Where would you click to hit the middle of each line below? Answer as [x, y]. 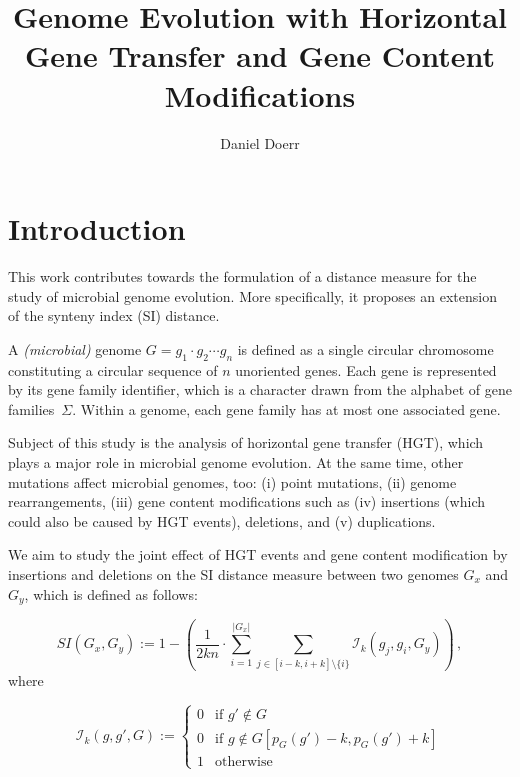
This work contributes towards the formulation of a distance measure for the [242, 276]
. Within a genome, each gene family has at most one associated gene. [286, 408]
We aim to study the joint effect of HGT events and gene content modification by [258, 554]
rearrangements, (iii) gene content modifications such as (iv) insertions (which [246, 501]
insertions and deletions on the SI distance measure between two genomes [233, 573]
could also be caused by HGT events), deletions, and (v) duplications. [222, 520]
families [31, 408]
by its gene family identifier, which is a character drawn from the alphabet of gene [260, 389]
